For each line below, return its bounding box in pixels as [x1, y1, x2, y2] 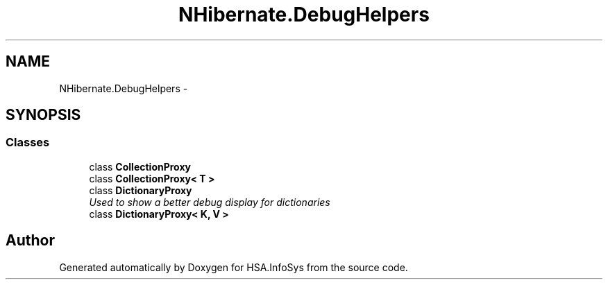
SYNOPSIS [6, 106, 81, 124]
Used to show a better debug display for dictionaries [89, 196, 330, 208]
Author [6, 232, 55, 250]
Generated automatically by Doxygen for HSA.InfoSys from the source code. [59, 261, 408, 273]
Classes [6, 135, 50, 150]
